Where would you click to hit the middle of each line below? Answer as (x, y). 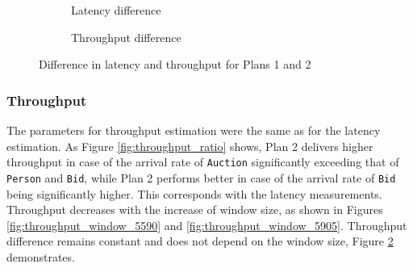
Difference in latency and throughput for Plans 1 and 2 (175, 64)
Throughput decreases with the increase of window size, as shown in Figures (195, 209)
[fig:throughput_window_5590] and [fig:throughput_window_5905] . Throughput (207, 225)
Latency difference (116, 10)
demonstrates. (41, 256)
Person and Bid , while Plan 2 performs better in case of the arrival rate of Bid (201, 177)
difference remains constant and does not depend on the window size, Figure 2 (200, 241)
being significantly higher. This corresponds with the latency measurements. (194, 193)
